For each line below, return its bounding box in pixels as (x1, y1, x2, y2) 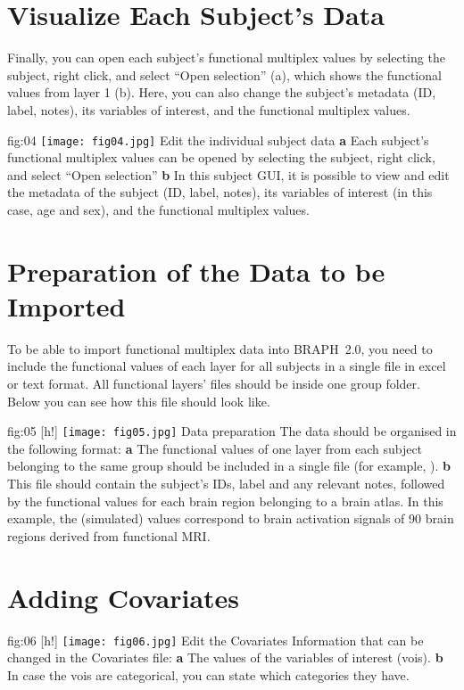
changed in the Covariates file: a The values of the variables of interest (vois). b (7, 648, 443, 667)
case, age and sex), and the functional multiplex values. (7, 200, 310, 218)
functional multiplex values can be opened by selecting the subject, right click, (7, 148, 435, 167)
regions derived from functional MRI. (7, 526, 211, 545)
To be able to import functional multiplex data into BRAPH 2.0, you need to (7, 339, 433, 357)
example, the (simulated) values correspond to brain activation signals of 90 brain (7, 509, 454, 528)
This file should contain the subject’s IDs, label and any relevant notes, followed (7, 474, 445, 493)
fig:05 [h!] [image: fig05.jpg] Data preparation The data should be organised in (7, 422, 457, 440)
